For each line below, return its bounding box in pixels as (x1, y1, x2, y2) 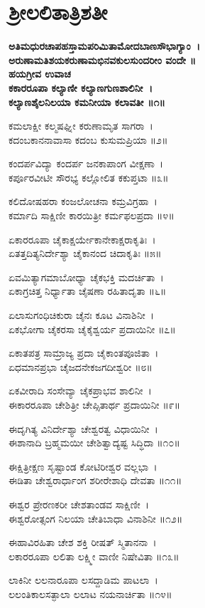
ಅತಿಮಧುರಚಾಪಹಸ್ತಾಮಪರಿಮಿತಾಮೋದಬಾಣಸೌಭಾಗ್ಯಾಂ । (9, 38, 201, 53)
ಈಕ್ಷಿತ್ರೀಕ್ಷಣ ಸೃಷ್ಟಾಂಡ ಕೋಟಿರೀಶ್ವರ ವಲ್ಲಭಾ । (9, 458, 157, 473)
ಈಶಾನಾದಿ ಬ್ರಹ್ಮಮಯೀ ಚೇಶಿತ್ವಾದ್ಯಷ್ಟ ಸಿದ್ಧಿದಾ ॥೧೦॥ (9, 435, 180, 450)
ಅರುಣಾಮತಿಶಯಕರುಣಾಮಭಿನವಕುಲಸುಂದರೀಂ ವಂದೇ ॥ (9, 52, 196, 67)
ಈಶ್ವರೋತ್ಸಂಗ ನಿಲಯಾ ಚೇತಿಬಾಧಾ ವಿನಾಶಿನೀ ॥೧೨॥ (9, 510, 183, 525)
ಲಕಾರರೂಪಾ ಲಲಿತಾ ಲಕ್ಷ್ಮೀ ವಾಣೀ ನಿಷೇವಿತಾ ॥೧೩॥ (9, 548, 179, 563)
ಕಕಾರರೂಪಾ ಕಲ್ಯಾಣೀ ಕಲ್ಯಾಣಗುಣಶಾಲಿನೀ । (9, 80, 153, 95)
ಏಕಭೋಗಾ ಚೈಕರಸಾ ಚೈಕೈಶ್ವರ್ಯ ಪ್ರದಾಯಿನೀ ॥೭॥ (9, 321, 176, 336)
